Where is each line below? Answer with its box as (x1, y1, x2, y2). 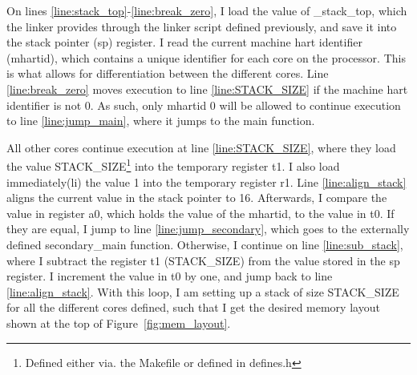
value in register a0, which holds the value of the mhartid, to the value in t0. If (6, 204, 395, 221)
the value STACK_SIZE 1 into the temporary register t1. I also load (6, 155, 340, 174)
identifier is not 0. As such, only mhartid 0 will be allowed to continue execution (6, 96, 401, 113)
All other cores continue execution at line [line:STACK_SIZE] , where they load (6, 139, 396, 155)
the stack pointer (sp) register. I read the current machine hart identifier (6, 34, 362, 50)
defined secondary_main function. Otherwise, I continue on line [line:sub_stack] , (6, 236, 403, 252)
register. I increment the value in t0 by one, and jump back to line (6, 268, 333, 284)
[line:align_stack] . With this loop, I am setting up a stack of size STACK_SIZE (6, 283, 399, 300)
